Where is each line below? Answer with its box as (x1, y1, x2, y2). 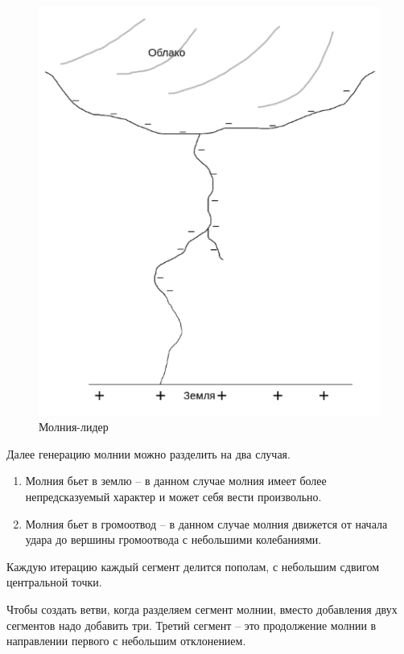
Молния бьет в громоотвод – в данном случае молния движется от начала (25, 515, 388, 532)
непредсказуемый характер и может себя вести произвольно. (25, 487, 322, 504)
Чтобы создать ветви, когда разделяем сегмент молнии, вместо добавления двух (6, 600, 398, 617)
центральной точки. (6, 574, 102, 590)
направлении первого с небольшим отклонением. (6, 632, 246, 649)
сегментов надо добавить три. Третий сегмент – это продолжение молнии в (6, 616, 377, 633)
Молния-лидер (39, 418, 109, 435)
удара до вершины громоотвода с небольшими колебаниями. (25, 531, 322, 548)
